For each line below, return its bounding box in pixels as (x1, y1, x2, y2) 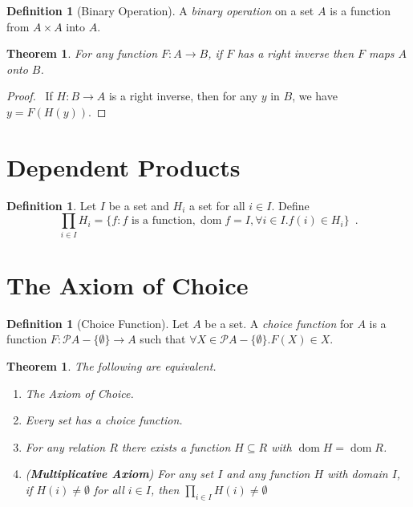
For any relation (25, 438, 106, 455)
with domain (327, 465, 388, 482)
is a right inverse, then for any (108, 87, 257, 104)
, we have (292, 87, 338, 104)
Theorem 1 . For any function (6, 45, 158, 62)
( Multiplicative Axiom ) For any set (25, 465, 214, 482)
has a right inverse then (237, 45, 354, 62)
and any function (226, 465, 310, 482)
